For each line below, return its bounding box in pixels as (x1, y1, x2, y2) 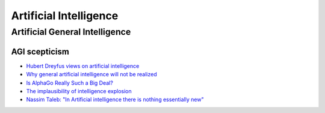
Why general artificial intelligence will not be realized (26, 71, 158, 78)
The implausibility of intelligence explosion (26, 87, 132, 94)
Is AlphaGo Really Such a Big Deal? (26, 79, 114, 87)
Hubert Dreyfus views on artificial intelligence (26, 62, 140, 69)
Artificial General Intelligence (11, 26, 131, 37)
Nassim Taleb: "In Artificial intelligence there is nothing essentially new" (26, 96, 204, 103)
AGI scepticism (11, 46, 69, 56)
